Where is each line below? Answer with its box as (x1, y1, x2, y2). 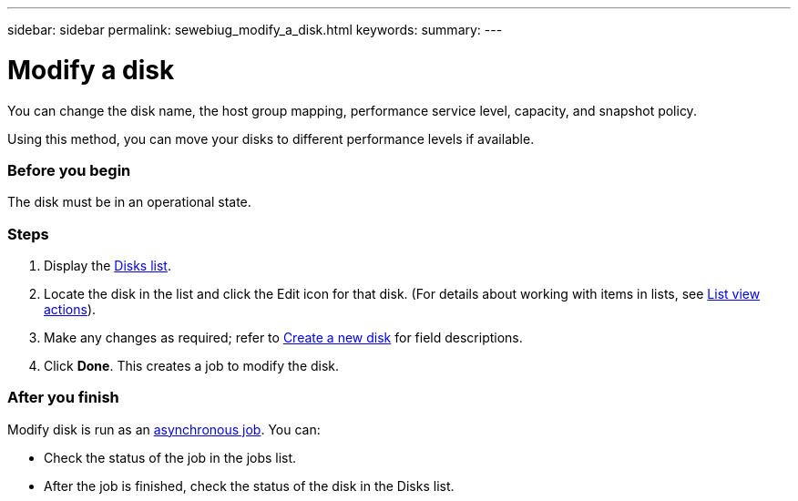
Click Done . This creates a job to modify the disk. (44, 358, 340, 373)
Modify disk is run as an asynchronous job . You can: (7, 421, 321, 437)
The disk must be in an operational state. (7, 194, 251, 210)
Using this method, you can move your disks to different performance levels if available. (7, 130, 535, 147)
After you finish (7, 388, 119, 407)
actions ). (44, 302, 97, 317)
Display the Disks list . (44, 258, 171, 273)
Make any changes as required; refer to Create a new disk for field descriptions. (44, 330, 523, 345)
